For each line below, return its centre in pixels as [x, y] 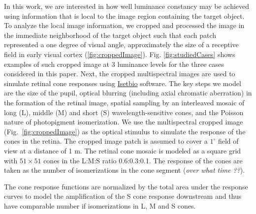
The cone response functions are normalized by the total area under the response [126, 186]
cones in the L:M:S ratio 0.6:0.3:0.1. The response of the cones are [143, 160]
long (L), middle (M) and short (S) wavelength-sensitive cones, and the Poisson [124, 112]
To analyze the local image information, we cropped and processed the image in [124, 25]
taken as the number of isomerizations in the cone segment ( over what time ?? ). [125, 170]
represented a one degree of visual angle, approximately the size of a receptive [121, 45]
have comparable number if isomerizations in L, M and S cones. [100, 205]
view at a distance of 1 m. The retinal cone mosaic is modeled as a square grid [123, 150]
